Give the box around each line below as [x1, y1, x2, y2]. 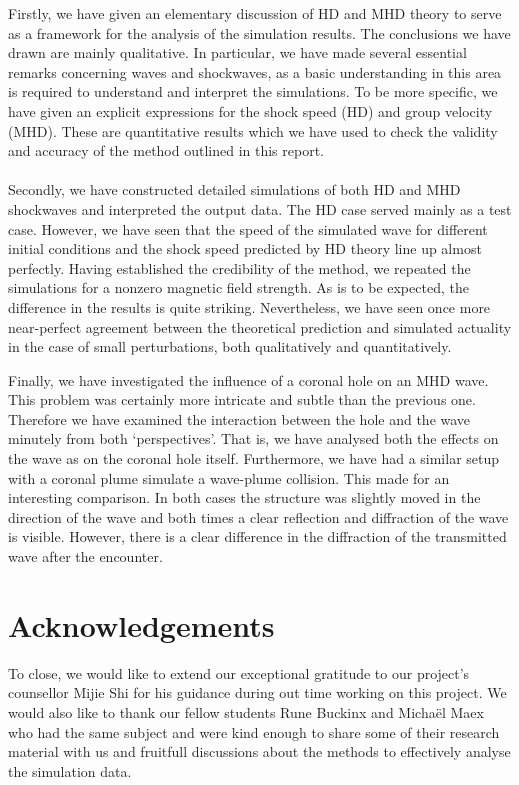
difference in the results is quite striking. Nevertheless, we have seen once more [8, 296, 491, 317]
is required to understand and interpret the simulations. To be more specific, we [8, 81, 498, 102]
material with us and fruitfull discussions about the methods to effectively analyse [8, 741, 511, 762]
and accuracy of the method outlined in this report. [8, 140, 325, 161]
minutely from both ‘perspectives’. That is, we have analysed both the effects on [8, 428, 499, 449]
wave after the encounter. [8, 546, 163, 567]
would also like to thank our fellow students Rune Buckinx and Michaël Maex [8, 701, 484, 722]
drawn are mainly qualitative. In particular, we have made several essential [8, 42, 467, 63]
